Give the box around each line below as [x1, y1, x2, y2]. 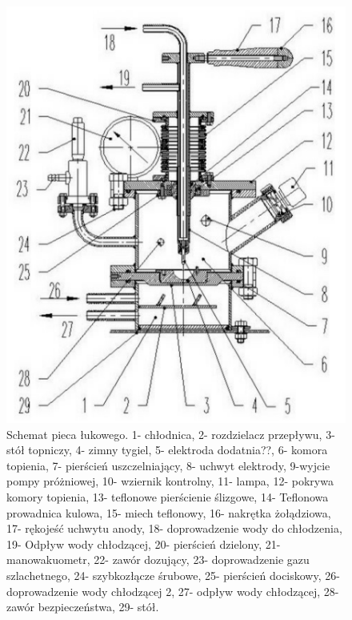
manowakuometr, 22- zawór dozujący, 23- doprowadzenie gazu [6, 551, 310, 568]
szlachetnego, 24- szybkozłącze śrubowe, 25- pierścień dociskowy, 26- [6, 566, 340, 583]
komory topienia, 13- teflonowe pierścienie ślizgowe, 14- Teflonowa [6, 488, 329, 505]
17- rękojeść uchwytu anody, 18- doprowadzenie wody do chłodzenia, [6, 520, 342, 537]
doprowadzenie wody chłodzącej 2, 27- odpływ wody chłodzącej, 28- [6, 582, 339, 599]
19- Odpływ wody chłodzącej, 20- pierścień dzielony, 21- [6, 535, 281, 552]
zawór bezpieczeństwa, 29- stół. [6, 598, 159, 615]
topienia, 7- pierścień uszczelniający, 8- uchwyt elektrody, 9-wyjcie [6, 457, 330, 473]
